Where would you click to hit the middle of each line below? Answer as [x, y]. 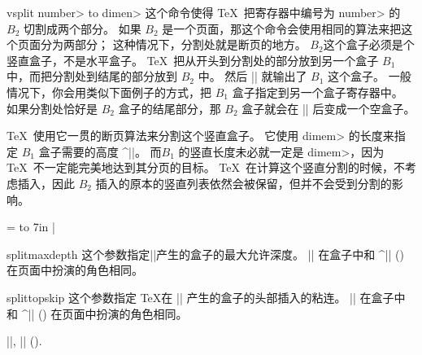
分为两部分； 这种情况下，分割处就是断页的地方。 [173, 44]
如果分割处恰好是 [52, 108]
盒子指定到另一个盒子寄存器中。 [318, 92]
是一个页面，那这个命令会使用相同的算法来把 [282, 28]
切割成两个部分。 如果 [82, 28]
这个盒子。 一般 [370, 76]
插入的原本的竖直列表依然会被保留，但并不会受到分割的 [244, 183]
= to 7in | [31, 227]
